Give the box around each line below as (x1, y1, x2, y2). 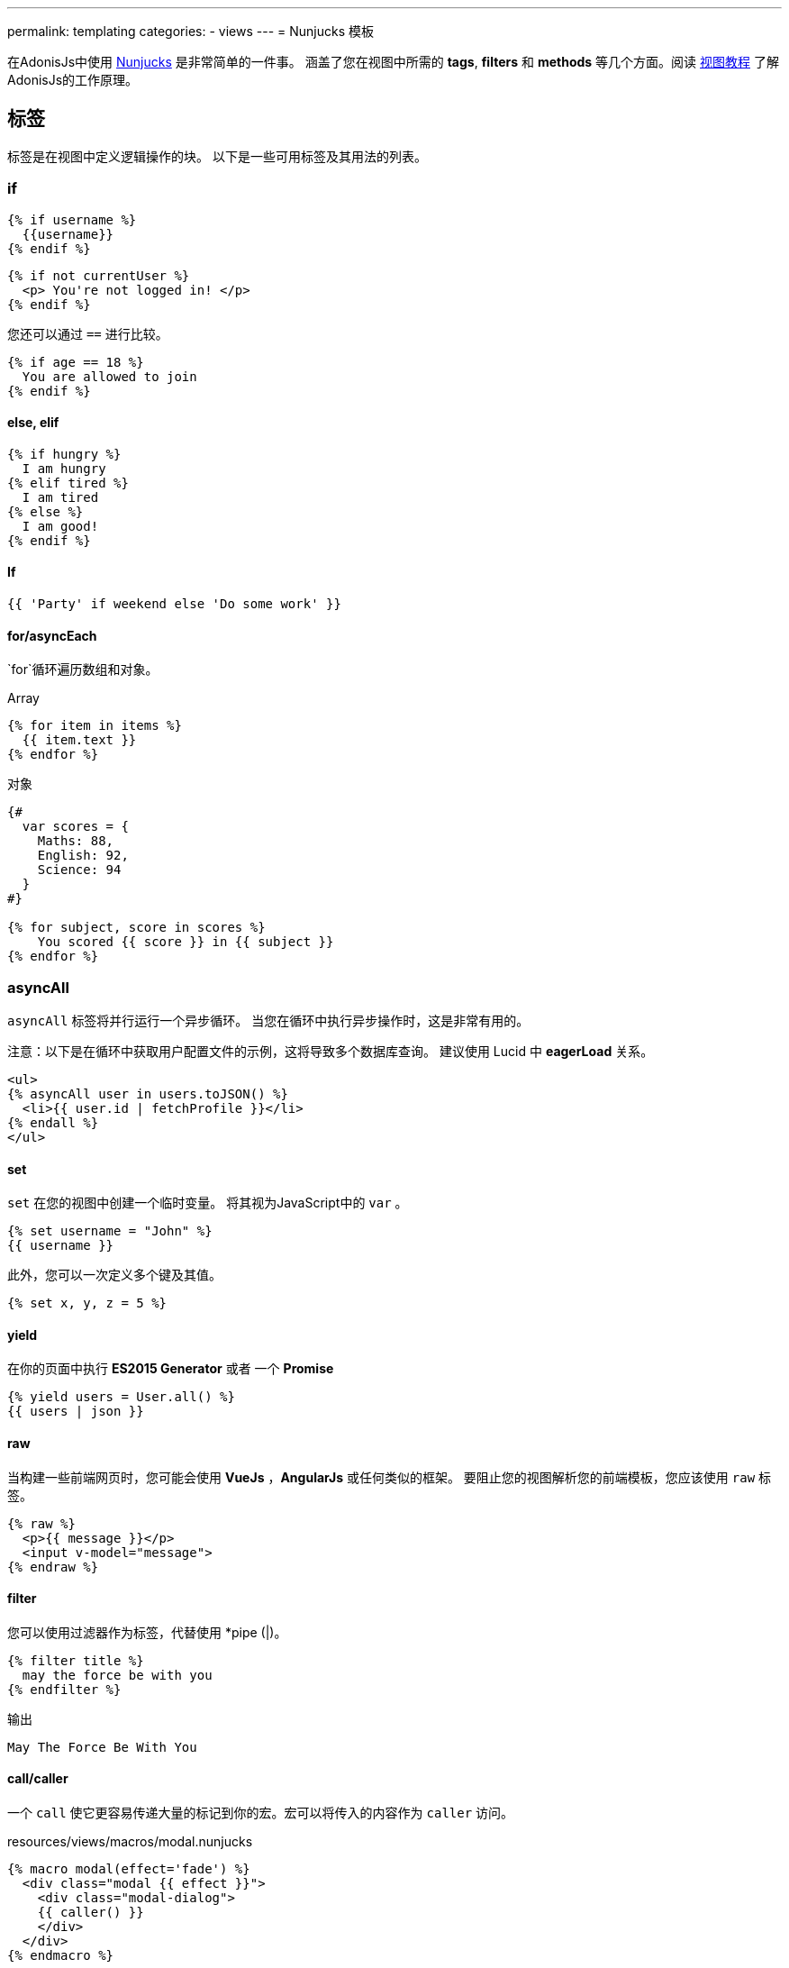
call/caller (7, 1771, 68, 1787)
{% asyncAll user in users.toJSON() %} (7, 1087, 288, 1101)
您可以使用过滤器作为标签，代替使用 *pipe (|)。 (7, 1624, 287, 1640)
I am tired (22, 489, 99, 505)
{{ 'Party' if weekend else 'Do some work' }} (7, 597, 341, 612)
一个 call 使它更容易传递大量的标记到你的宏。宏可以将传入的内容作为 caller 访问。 (7, 1805, 514, 1821)
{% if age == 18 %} (7, 354, 144, 369)
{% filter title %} (7, 1653, 144, 1668)
